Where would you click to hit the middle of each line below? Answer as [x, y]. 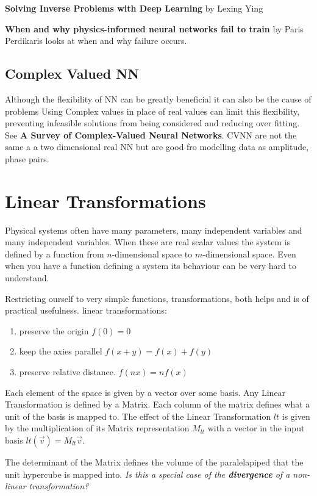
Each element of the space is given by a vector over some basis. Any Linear [145, 392]
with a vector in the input [256, 428]
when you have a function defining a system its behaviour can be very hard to [151, 266]
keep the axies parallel [61, 351]
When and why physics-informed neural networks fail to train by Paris [154, 28]
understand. [27, 278]
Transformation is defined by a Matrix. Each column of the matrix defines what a [158, 404]
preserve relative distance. [67, 372]
